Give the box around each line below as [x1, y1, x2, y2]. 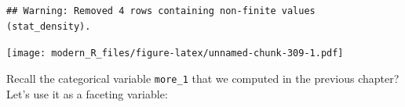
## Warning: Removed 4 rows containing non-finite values [6, 5, 316, 16]
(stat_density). [6, 20, 91, 32]
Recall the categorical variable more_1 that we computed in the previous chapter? [6, 70, 400, 86]
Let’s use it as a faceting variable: [6, 85, 168, 102]
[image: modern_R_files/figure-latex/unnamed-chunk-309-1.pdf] [6, 48, 344, 59]
